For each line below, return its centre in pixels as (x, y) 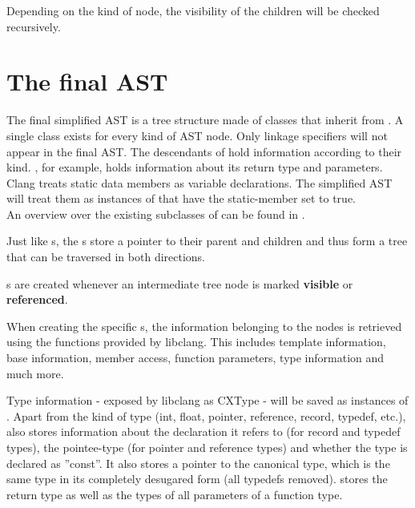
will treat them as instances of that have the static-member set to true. (181, 198)
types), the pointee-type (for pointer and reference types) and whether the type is (207, 447)
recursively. (34, 26)
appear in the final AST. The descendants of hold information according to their (204, 151)
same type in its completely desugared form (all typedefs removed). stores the (197, 479)
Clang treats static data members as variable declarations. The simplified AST (199, 182)
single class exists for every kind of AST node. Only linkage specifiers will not (197, 135)
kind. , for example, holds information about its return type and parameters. (195, 167)
